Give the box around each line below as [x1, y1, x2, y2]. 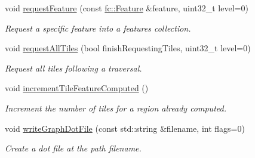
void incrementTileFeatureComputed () [5, 82, 149, 94]
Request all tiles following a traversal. [5, 61, 142, 74]
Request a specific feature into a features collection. [5, 21, 191, 34]
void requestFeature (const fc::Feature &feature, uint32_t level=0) [5, 2, 248, 14]
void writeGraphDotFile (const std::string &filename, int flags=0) [5, 122, 245, 134]
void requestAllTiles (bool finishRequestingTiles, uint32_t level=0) [5, 42, 251, 54]
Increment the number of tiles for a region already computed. [5, 101, 226, 114]
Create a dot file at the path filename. [5, 142, 142, 154]
